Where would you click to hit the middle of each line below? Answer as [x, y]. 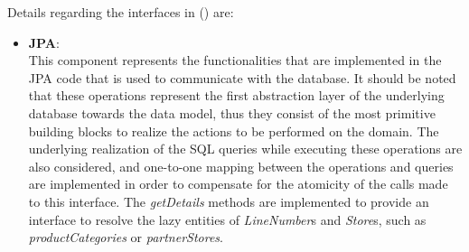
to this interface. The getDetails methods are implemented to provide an [229, 201]
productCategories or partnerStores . [126, 237]
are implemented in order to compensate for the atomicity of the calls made [238, 184]
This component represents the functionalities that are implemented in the [235, 60]
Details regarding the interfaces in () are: [121, 12]
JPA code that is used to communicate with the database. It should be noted [242, 77]
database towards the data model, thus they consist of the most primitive [232, 112]
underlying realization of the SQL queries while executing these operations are [245, 149]
